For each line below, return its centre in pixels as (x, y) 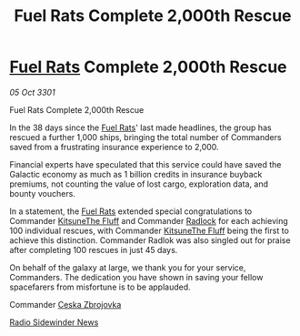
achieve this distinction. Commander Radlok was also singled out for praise (150, 240)
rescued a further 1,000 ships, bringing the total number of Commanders (145, 137)
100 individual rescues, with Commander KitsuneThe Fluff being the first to (149, 230)
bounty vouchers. (42, 193)
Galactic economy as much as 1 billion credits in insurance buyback (136, 174)
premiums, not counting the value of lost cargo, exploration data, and (139, 184)
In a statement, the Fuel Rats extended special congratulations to (131, 211)
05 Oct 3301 (33, 92)
